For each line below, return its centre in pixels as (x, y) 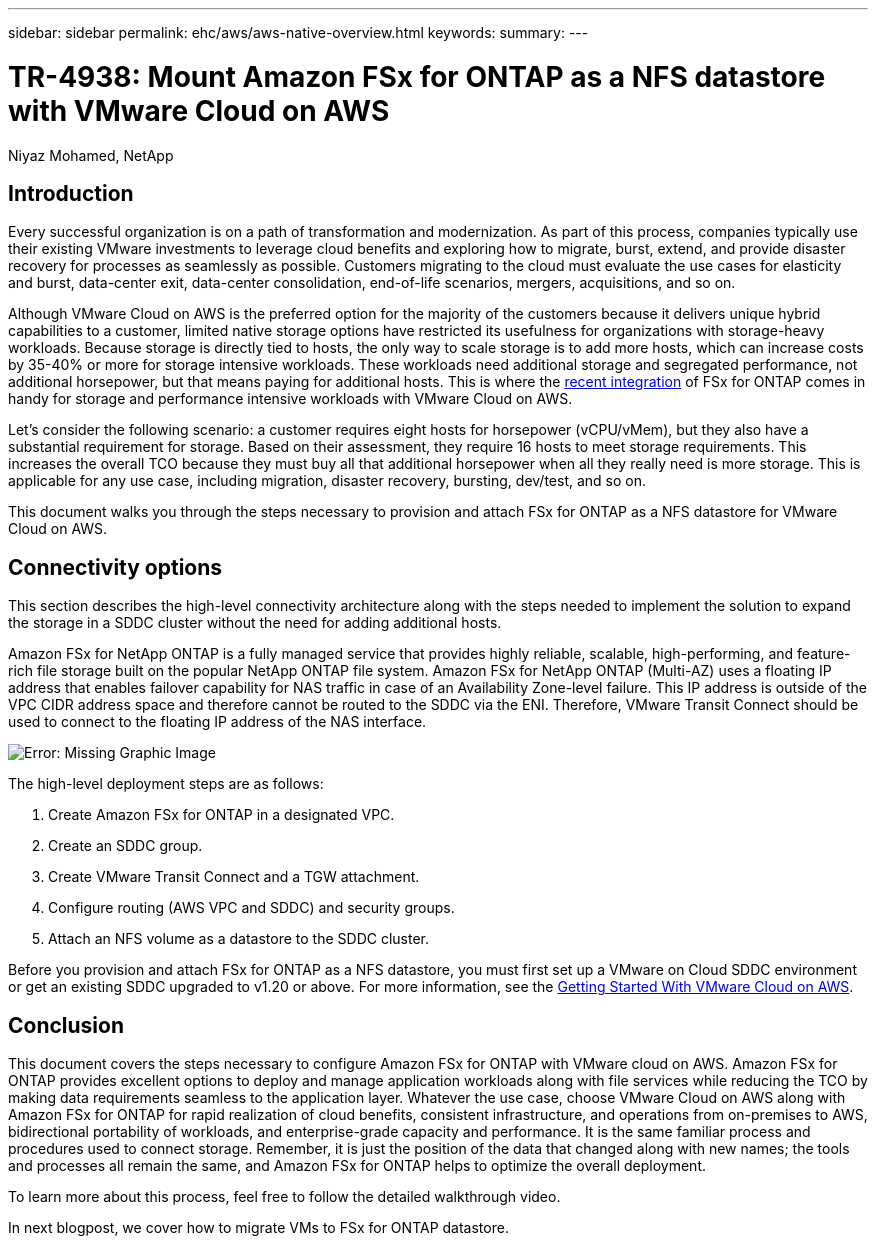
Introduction (71, 193)
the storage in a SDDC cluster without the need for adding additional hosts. (255, 623)
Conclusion (66, 1025)
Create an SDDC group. (125, 846)
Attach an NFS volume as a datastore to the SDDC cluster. (238, 939)
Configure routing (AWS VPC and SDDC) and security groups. (251, 908)
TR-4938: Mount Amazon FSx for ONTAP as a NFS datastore (417, 76)
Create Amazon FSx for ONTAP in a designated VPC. (221, 815)
